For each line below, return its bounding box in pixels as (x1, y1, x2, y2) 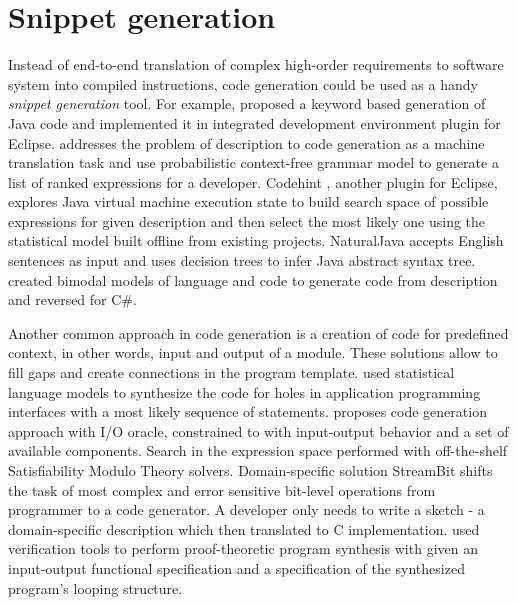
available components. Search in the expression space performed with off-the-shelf (8, 440, 508, 461)
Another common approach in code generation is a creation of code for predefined (8, 322, 509, 343)
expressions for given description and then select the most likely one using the (8, 210, 486, 231)
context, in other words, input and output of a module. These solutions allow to (8, 342, 498, 363)
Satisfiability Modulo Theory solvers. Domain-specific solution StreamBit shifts (8, 460, 493, 480)
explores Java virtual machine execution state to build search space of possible (8, 191, 489, 212)
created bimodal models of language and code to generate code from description (8, 269, 498, 290)
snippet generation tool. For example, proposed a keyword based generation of (8, 93, 486, 114)
